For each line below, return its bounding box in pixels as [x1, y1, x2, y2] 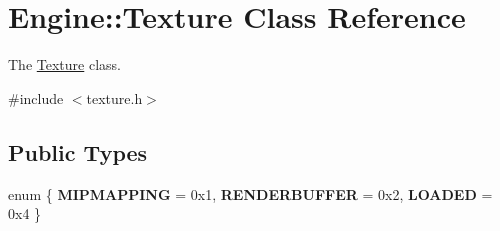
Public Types [8, 136, 148, 167]
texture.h [86, 87, 143, 108]
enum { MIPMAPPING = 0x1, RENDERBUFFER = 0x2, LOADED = [8, 183, 493, 204]
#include [8, 87, 64, 108]
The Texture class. [8, 54, 121, 75]
